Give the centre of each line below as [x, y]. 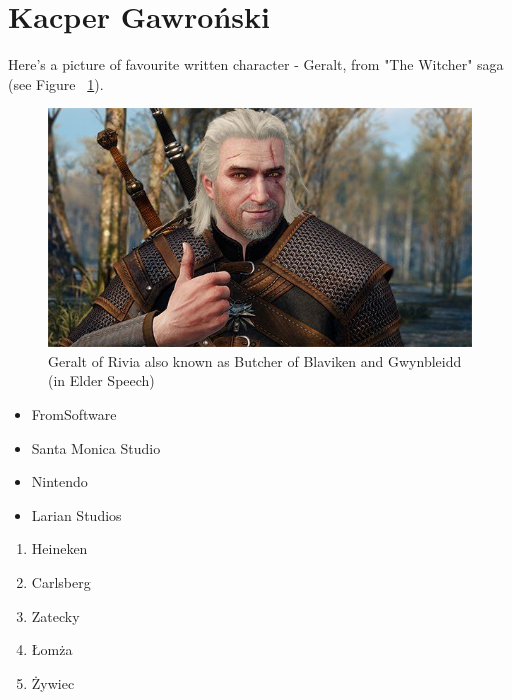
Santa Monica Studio [96, 447]
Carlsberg [61, 581]
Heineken [59, 548]
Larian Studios [76, 514]
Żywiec [53, 682]
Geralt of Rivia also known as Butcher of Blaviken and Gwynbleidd [255, 360]
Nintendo [59, 481]
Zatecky [55, 615]
